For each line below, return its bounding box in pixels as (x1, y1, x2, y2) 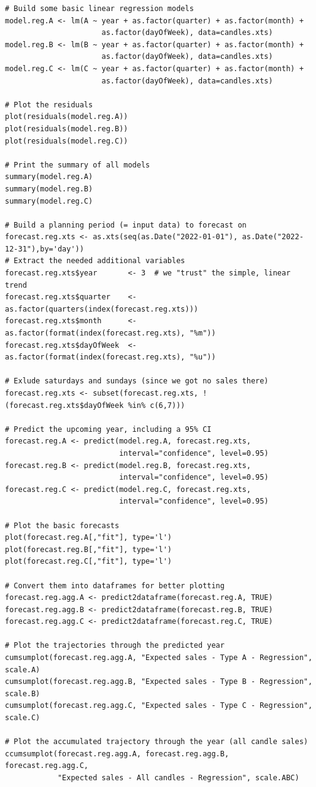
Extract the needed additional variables (13, 256, 185, 266)
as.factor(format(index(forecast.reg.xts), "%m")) (5, 329, 216, 338)
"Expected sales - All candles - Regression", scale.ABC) (57, 774, 299, 782)
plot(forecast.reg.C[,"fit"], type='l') (5, 557, 172, 566)
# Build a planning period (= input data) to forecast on (5, 220, 247, 229)
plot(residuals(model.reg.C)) (5, 136, 128, 145)
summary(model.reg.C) (5, 196, 93, 205)
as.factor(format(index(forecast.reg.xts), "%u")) (5, 353, 216, 362)
